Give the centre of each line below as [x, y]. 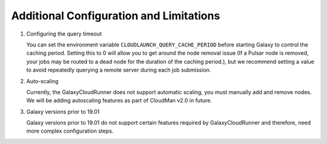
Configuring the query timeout [64, 34]
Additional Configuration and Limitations [116, 16]
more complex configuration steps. [70, 131]
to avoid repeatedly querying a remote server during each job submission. [119, 70]
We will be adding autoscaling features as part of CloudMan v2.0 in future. [119, 101]
